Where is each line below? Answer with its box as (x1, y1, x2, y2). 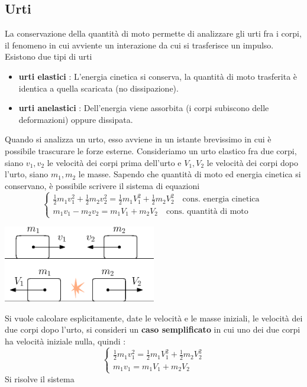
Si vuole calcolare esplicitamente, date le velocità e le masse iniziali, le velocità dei (5, 311, 303, 324)
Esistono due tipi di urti (5, 50, 92, 63)
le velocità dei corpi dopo (206, 156, 298, 168)
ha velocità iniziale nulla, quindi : (5, 334, 126, 347)
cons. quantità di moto (166, 207, 248, 216)
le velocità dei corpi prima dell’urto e (47, 156, 182, 168)
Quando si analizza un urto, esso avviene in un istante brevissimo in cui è (5, 133, 272, 145)
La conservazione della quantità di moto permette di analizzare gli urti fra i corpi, (5, 27, 302, 40)
